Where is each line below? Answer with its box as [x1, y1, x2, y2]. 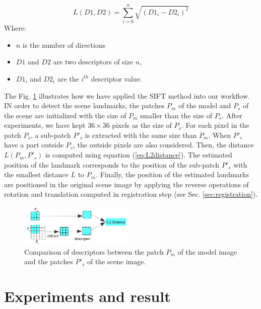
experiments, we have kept [4, 120, 86, 130]
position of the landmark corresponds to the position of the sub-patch [4, 159, 220, 170]
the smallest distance [4, 169, 69, 180]
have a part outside [4, 139, 63, 150]
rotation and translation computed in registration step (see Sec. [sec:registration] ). [4, 189, 258, 199]
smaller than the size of [140, 110, 213, 120]
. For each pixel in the [181, 120, 249, 130]
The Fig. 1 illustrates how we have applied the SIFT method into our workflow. [4, 90, 250, 101]
